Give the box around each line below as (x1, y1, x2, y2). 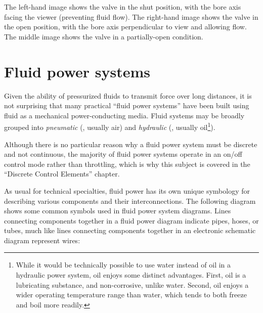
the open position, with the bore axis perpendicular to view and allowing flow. (4, 21, 247, 32)
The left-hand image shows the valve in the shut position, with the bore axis (4, 2, 241, 12)
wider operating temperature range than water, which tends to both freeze (16, 289, 247, 300)
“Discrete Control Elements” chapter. (4, 168, 120, 179)
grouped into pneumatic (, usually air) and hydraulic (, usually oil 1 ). (4, 120, 215, 132)
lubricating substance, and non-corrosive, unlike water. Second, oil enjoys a (16, 279, 249, 290)
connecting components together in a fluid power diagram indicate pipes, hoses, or (4, 215, 259, 226)
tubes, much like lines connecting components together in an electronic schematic (4, 225, 256, 236)
